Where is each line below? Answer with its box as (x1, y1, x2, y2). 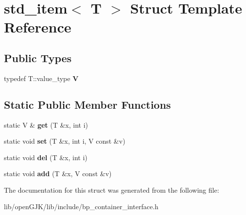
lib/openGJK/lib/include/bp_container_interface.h (4, 201, 158, 211)
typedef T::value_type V (4, 73, 79, 83)
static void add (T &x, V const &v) (4, 168, 112, 179)
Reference (4, 17, 71, 37)
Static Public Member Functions (4, 97, 171, 112)
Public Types (4, 50, 72, 65)
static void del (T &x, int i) (4, 152, 88, 162)
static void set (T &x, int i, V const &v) (4, 136, 125, 146)
